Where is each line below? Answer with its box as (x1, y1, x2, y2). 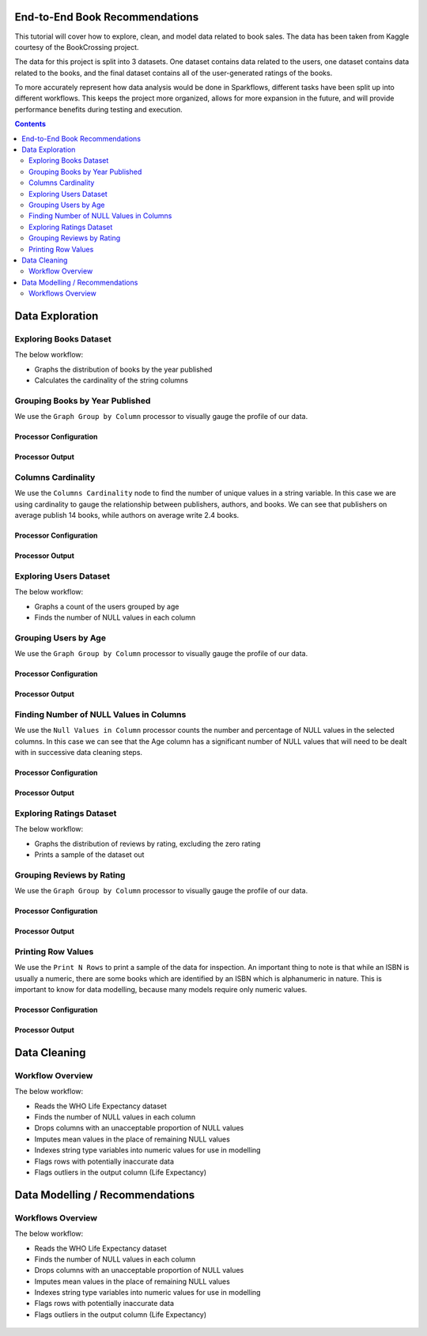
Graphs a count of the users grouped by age (34, 602, 179, 611)
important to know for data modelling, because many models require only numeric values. (14, 985, 308, 994)
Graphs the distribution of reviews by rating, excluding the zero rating (34, 839, 261, 848)
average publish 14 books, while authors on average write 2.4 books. (14, 511, 240, 520)
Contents (14, 119, 47, 129)
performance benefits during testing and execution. (14, 104, 183, 114)
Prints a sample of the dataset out (34, 850, 145, 859)
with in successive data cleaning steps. (14, 748, 142, 757)
